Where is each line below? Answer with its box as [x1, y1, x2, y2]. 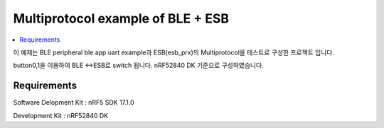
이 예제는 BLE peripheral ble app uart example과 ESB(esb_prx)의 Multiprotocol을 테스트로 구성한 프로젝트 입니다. [13, 48, 334, 57]
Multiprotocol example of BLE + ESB [13, 11, 230, 26]
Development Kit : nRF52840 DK [13, 111, 109, 120]
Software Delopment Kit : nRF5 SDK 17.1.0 [13, 98, 134, 107]
